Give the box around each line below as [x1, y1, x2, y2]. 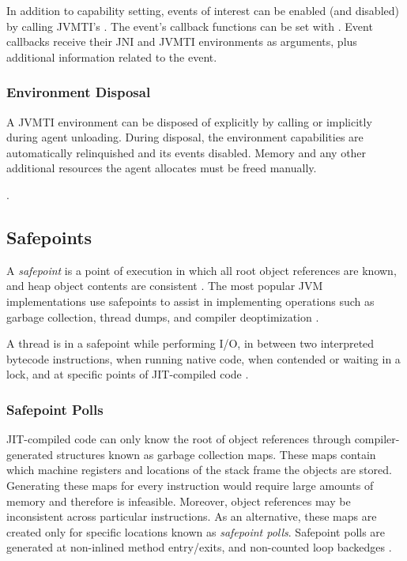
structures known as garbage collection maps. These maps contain [56, 446, 376, 462]
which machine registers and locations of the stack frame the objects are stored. [6, 461, 392, 478]
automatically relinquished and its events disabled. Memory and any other [6, 144, 367, 160]
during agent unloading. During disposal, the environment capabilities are [6, 129, 364, 145]
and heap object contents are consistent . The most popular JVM [6, 277, 323, 294]
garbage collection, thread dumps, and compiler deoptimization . [6, 308, 319, 325]
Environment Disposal [6, 82, 151, 102]
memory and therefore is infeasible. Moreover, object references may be [6, 492, 351, 509]
